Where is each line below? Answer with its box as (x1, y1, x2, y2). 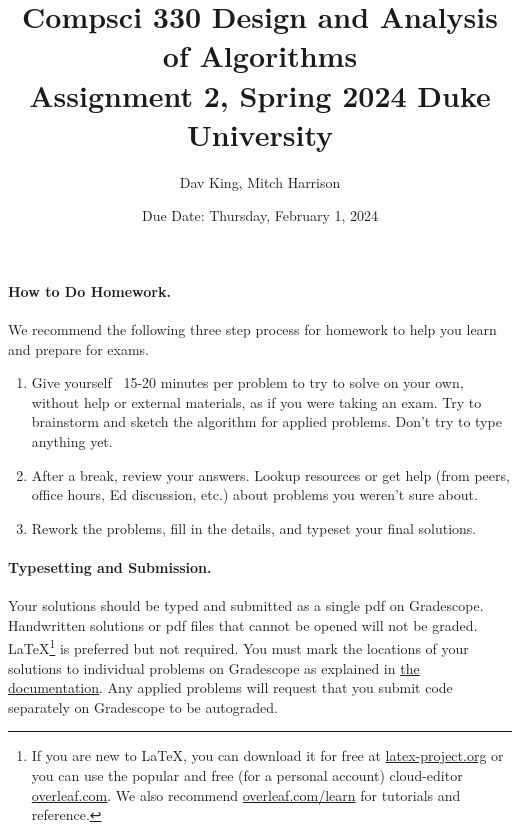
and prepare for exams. (8, 338, 149, 359)
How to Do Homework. (8, 280, 171, 301)
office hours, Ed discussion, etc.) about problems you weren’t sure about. (31, 484, 478, 505)
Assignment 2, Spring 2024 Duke (29, 74, 491, 115)
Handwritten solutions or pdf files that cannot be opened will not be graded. (8, 614, 478, 635)
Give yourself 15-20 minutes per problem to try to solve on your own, (31, 372, 464, 393)
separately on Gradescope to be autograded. (8, 696, 278, 717)
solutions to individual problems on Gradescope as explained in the (8, 657, 420, 678)
